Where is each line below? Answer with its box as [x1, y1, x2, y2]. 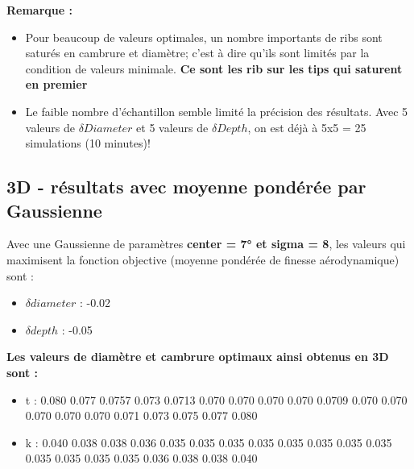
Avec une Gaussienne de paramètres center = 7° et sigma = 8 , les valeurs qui [6, 235, 406, 252]
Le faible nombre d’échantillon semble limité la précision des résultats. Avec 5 [25, 102, 408, 119]
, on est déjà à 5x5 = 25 [247, 118, 366, 135]
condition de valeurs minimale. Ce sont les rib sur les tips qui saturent [25, 60, 403, 77]
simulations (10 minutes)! [25, 135, 151, 151]
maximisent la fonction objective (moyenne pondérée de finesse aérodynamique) [6, 251, 400, 268]
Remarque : [6, 2, 72, 18]
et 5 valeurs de [136, 118, 209, 135]
